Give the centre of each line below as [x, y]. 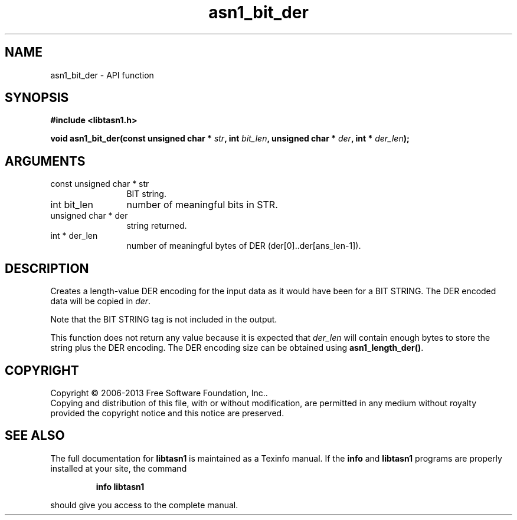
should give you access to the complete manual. [144, 505]
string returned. [157, 226]
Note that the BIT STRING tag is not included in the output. [164, 320]
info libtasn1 [120, 486]
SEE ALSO [35, 436]
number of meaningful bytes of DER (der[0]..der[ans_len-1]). [244, 246]
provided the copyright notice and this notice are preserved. [167, 413]
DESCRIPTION [47, 268]
